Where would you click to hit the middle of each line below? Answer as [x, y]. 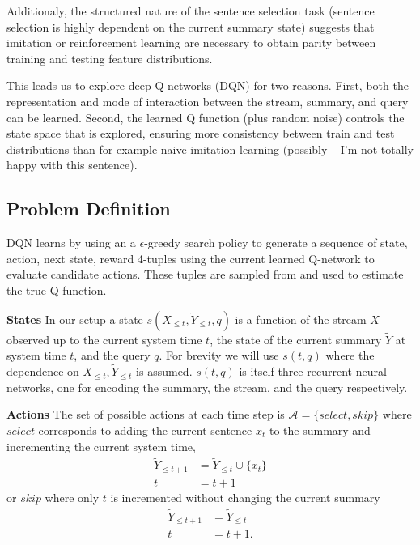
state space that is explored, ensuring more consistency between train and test [201, 133]
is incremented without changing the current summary [245, 497]
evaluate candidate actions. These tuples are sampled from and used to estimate [205, 274]
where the [350, 355]
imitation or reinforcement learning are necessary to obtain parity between [191, 43]
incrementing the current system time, [101, 446]
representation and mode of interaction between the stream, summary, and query [208, 101]
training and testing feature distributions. [110, 58]
